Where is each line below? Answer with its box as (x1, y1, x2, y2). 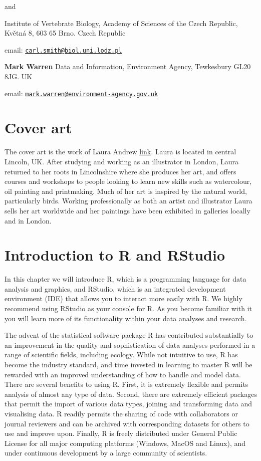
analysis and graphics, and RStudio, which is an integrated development (5, 283, 226, 294)
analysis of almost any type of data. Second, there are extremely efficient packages (5, 388, 257, 399)
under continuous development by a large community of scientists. (5, 447, 207, 458)
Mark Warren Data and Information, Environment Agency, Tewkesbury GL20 (5, 61, 251, 72)
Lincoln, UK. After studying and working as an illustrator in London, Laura (5, 156, 238, 166)
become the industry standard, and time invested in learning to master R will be (5, 359, 252, 370)
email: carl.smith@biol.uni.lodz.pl (5, 44, 122, 55)
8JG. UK (5, 71, 33, 82)
